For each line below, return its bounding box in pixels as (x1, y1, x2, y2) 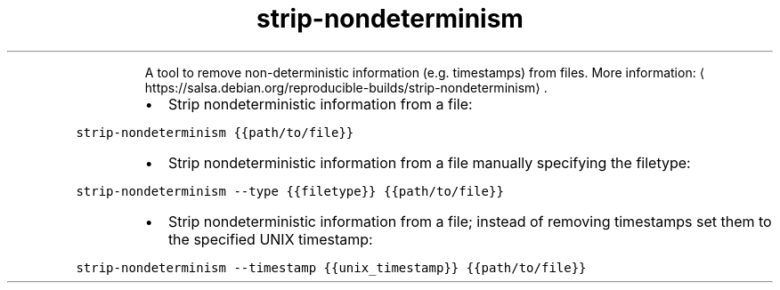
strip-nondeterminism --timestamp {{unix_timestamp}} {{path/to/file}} (76, 260, 587, 275)
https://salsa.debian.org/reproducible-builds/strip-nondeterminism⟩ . (144, 79, 548, 95)
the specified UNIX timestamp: (167, 230, 373, 248)
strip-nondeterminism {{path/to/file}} (76, 125, 354, 140)
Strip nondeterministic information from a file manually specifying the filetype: (167, 153, 691, 172)
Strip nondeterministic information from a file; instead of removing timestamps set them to (167, 212, 772, 230)
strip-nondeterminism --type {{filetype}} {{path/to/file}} (76, 183, 504, 198)
